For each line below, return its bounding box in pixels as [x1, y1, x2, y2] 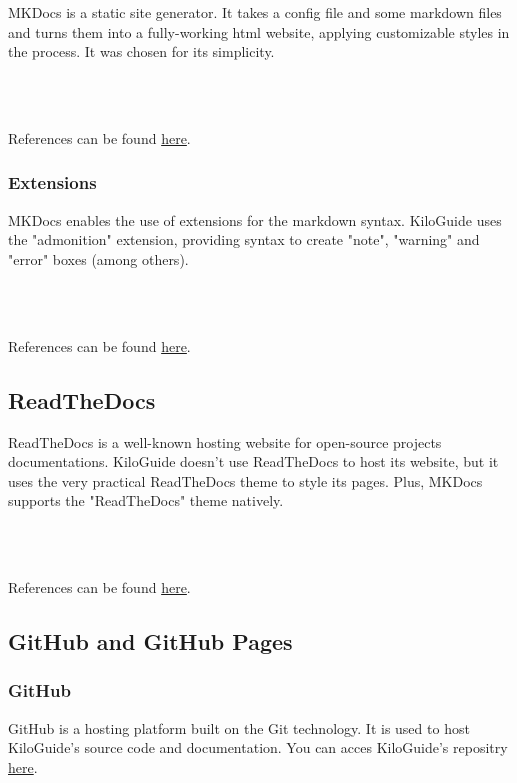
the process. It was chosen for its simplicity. [8, 41, 275, 62]
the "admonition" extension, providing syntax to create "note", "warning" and [8, 229, 480, 250]
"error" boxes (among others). [8, 248, 189, 269]
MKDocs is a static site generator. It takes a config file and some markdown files [8, 2, 502, 22]
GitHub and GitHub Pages [8, 626, 293, 657]
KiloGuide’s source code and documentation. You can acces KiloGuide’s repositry [8, 737, 508, 758]
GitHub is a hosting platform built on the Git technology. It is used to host [8, 717, 470, 738]
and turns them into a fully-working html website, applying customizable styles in [8, 21, 510, 42]
